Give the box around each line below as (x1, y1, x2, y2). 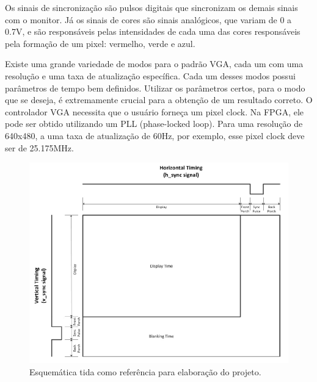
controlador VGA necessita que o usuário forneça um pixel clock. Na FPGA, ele (5, 105, 304, 118)
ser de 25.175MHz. (5, 141, 74, 154)
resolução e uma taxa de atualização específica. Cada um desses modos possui (5, 69, 296, 82)
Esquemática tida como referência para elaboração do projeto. (29, 365, 261, 378)
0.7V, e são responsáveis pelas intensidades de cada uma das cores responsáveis (5, 25, 301, 38)
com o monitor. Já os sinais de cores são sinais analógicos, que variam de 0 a (5, 13, 292, 26)
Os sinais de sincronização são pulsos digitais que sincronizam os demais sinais (5, 1, 298, 13)
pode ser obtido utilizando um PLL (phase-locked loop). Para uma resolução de (5, 117, 303, 130)
